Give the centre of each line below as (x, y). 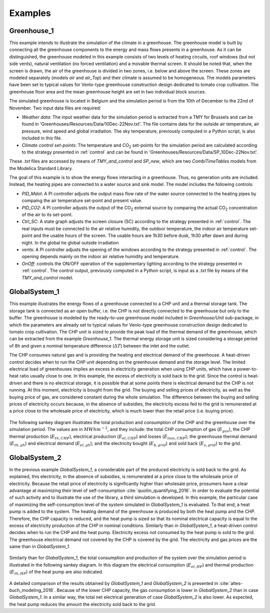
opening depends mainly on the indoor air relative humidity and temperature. (101, 256)
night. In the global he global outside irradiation (70, 242)
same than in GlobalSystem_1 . (40, 546)
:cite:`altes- (231, 583)
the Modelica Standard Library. (41, 168)
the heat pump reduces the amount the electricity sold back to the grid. (83, 604)
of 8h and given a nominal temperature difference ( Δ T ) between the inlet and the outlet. (99, 345)
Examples (30, 13)
